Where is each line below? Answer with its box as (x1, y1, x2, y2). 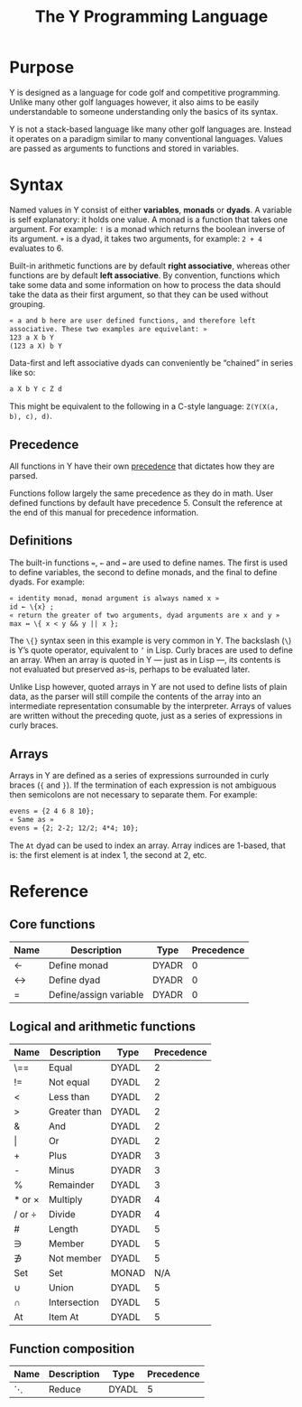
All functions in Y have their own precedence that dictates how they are (9, 461, 275, 471)
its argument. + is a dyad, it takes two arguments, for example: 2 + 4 (9, 233, 263, 244)
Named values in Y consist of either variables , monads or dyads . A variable (9, 204, 293, 215)
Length (48, 1222, 78, 1235)
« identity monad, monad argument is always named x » (9, 593, 220, 602)
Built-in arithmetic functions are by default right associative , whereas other (9, 260, 290, 271)
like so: (9, 368, 36, 378)
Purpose (9, 57, 75, 78)
